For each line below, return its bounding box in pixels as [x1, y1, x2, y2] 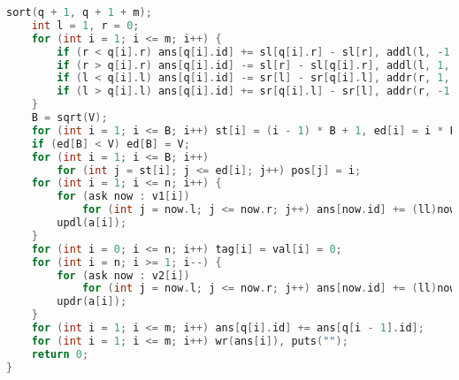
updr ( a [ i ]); [57, 295, 127, 308]
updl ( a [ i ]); [57, 217, 127, 229]
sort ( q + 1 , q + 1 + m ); [6, 6, 152, 19]
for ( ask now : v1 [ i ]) [57, 190, 190, 203]
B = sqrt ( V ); [31, 111, 108, 124]
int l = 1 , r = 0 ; [31, 19, 140, 32]
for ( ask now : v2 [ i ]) [57, 269, 190, 282]
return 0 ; [31, 347, 89, 361]
